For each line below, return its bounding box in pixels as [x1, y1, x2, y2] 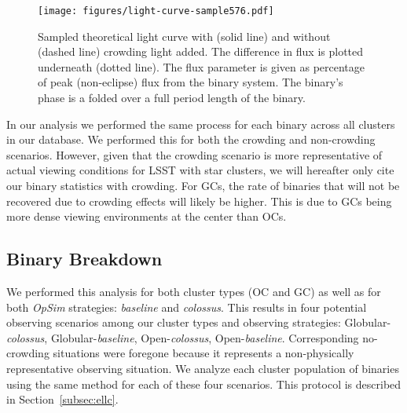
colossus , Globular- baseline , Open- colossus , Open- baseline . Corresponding [6, 329, 359, 345]
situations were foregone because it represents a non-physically [53, 345, 354, 361]
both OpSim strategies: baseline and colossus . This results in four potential [6, 298, 367, 315]
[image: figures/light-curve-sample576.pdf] [38, 5, 274, 16]
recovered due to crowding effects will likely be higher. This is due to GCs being [6, 192, 392, 209]
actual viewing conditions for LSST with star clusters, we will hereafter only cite [6, 162, 394, 178]
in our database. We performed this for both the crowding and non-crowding [6, 131, 376, 148]
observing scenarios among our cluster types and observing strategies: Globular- [6, 314, 391, 331]
